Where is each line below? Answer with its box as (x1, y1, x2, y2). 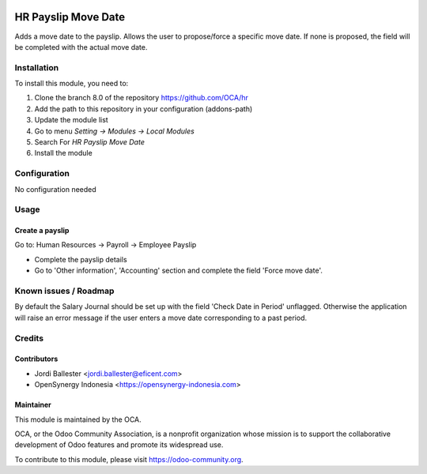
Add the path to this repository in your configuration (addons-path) (34, 103, 253, 114)
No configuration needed (14, 184, 96, 194)
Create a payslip (14, 226, 70, 235)
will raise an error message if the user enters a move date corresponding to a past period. (14, 313, 308, 322)
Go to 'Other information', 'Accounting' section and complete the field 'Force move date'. (34, 265, 323, 276)
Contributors (14, 354, 59, 363)
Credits (14, 333, 43, 344)
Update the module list (34, 115, 108, 125)
